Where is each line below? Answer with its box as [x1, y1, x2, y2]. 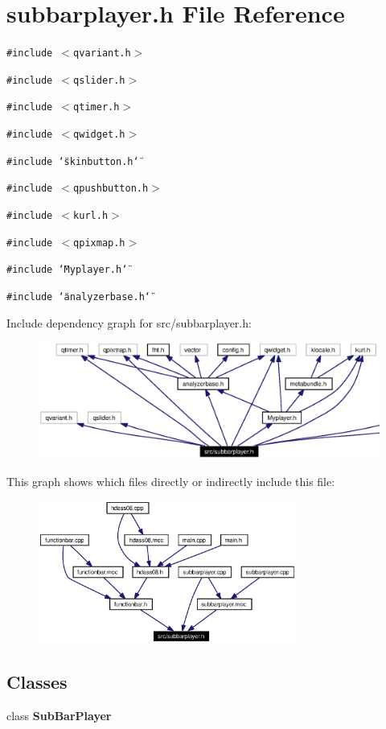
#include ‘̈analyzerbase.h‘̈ [6, 291, 150, 303]
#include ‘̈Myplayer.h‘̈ [6, 264, 128, 276]
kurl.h [73, 210, 109, 222]
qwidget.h [73, 129, 125, 141]
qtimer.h [73, 101, 120, 113]
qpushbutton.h [73, 183, 149, 195]
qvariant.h [73, 47, 131, 60]
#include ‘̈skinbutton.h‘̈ [6, 155, 139, 167]
